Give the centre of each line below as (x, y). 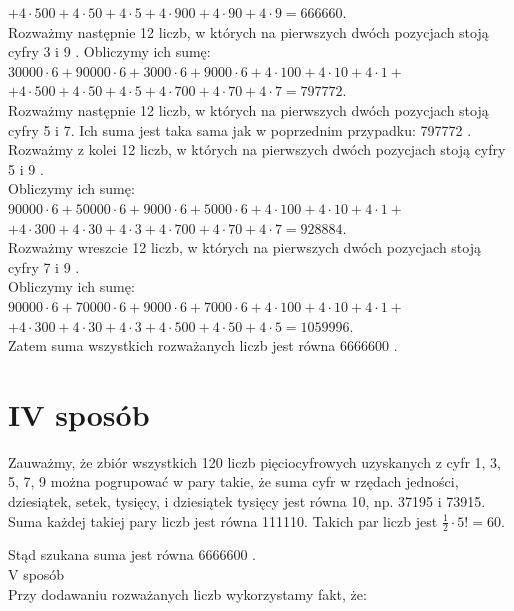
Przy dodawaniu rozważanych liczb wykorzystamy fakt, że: (187, 593)
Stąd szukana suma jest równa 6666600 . (132, 554)
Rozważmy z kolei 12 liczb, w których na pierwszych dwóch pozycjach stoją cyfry (257, 149)
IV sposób (79, 413)
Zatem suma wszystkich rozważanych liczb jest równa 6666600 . (203, 345)
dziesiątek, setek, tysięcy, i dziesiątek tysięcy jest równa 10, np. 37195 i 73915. (247, 501)
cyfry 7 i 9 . (44, 266)
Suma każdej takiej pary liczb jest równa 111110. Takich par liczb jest (223, 520)
